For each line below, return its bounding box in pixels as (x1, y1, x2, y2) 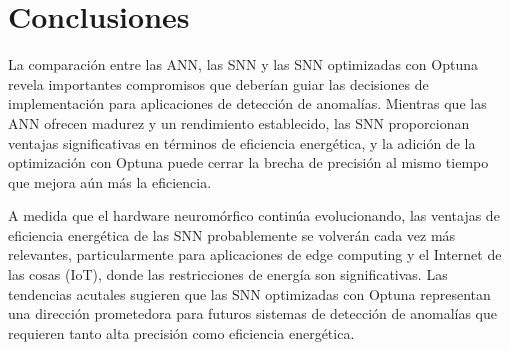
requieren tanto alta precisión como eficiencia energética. (8, 322, 355, 343)
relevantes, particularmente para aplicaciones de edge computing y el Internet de (8, 244, 502, 265)
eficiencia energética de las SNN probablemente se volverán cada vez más (8, 224, 456, 245)
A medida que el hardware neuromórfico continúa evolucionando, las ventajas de (8, 205, 500, 226)
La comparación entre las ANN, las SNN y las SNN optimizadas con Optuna (8, 54, 478, 75)
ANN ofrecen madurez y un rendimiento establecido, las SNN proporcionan (8, 112, 470, 133)
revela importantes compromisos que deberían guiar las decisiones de (8, 73, 429, 94)
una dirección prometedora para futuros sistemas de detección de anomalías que (8, 303, 498, 324)
